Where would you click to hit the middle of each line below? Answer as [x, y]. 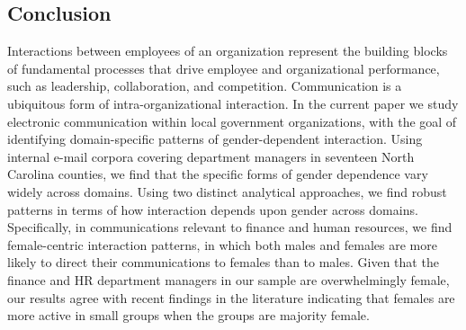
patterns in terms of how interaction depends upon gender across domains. [213, 209]
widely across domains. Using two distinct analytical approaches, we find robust [227, 191]
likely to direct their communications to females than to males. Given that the [223, 262]
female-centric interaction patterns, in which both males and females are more [222, 244]
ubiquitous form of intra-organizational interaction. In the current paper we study [233, 103]
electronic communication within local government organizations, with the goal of [232, 121]
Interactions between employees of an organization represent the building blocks [228, 51]
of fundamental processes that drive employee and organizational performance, [224, 68]
